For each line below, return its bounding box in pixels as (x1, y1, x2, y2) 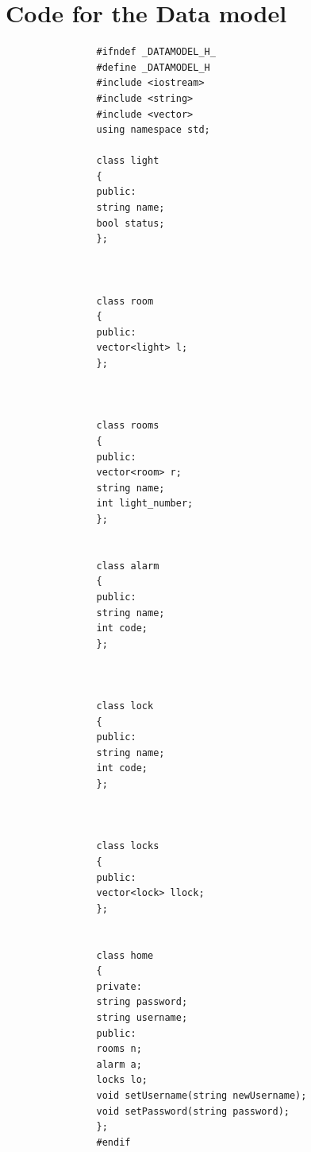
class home (96, 949, 154, 961)
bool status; (96, 217, 165, 229)
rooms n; (96, 1043, 142, 1055)
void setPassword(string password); (96, 1105, 290, 1117)
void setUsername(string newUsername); (96, 1089, 307, 1101)
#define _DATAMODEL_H (96, 61, 210, 73)
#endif (96, 1136, 131, 1148)
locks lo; (96, 1074, 148, 1086)
